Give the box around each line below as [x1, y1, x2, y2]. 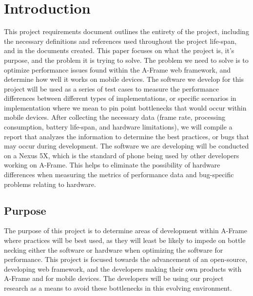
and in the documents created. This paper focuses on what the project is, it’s [4, 45, 234, 55]
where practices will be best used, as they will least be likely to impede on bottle [4, 235, 246, 245]
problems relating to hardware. [4, 179, 96, 189]
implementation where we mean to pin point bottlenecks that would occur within [4, 102, 247, 112]
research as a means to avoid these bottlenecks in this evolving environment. [4, 282, 232, 293]
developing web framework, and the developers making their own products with [4, 263, 242, 274]
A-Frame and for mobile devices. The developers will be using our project [4, 273, 224, 283]
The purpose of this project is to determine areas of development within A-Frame [4, 225, 247, 236]
